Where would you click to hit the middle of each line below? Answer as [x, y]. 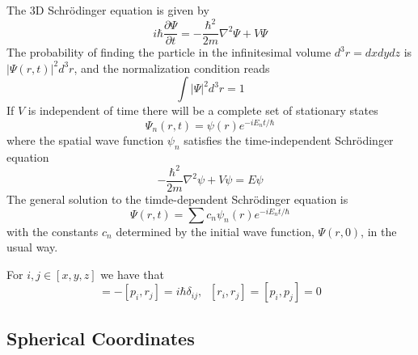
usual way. [32, 247]
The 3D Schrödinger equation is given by [108, 10]
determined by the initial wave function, [215, 231]
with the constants [53, 231]
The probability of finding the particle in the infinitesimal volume [169, 52]
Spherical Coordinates [101, 338]
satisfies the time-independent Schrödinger [289, 140]
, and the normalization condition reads [172, 68]
